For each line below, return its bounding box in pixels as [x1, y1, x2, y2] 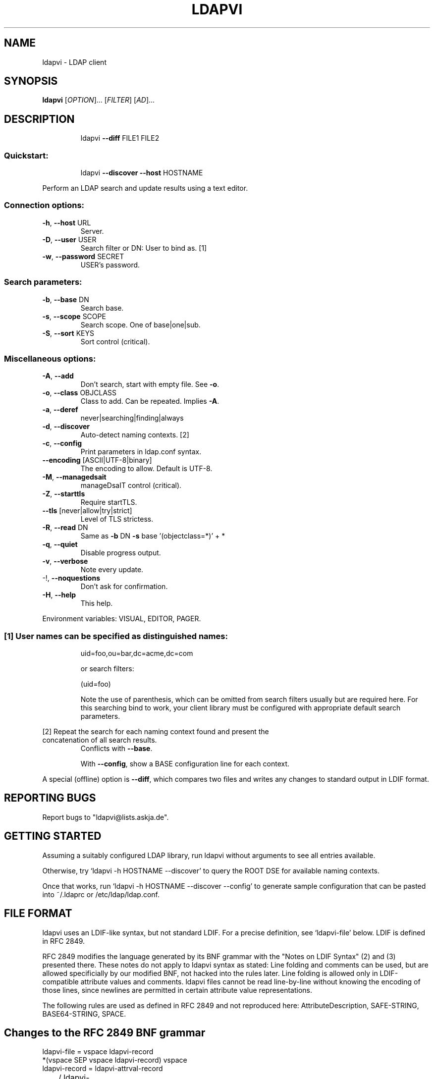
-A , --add [42, 372, 74, 380]
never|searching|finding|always [80, 414, 184, 423]
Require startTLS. [80, 498, 137, 507]
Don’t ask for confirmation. [80, 582, 168, 591]
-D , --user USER [42, 235, 97, 244]
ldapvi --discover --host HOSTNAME [80, 168, 203, 177]
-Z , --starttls [42, 489, 85, 498]
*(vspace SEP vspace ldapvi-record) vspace [42, 1056, 187, 1065]
